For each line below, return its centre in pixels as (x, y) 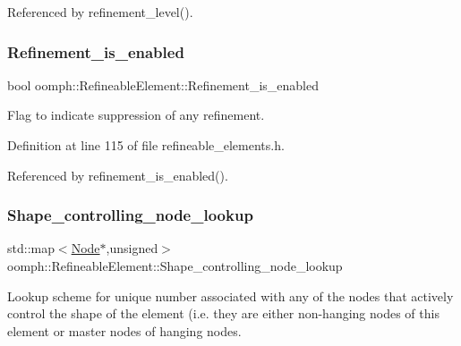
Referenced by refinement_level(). (100, 12)
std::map (31, 248)
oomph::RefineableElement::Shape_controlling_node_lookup (175, 266)
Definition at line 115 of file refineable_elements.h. (146, 145)
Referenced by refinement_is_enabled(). (118, 175)
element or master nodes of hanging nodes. (124, 330)
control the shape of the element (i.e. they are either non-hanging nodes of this (223, 313)
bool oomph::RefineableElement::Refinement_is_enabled (163, 84)
